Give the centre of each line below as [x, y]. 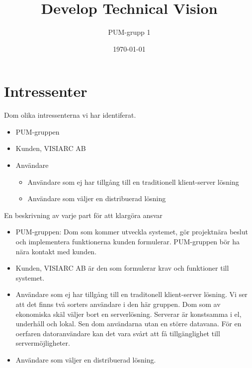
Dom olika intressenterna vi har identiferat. [70, 115]
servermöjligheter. [43, 343]
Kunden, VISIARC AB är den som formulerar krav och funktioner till [122, 268]
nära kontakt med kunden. [56, 251]
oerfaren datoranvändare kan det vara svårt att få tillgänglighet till [118, 333]
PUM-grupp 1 [129, 32]
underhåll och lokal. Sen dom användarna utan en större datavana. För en [128, 324]
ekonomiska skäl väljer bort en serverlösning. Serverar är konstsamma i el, [128, 314]
